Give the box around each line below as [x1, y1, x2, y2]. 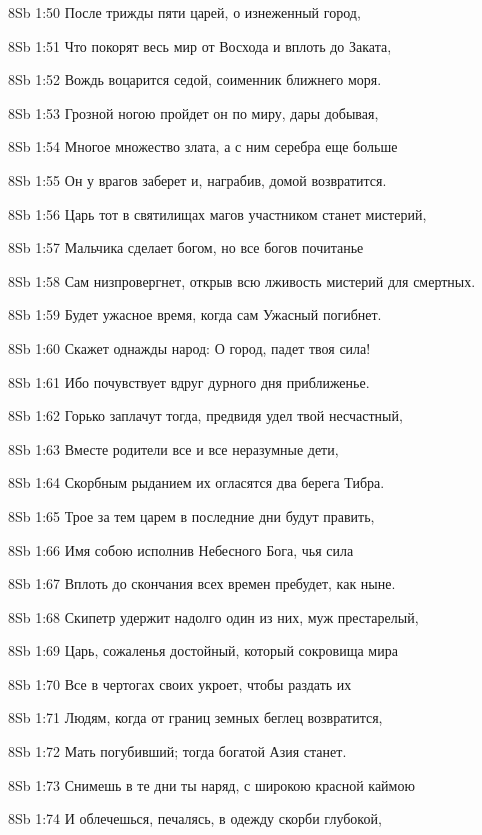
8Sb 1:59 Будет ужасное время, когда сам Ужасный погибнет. [8, 304, 382, 325]
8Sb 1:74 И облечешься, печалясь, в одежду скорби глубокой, [8, 808, 382, 829]
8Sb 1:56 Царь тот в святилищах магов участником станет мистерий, [8, 203, 427, 224]
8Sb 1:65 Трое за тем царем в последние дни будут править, [8, 505, 375, 526]
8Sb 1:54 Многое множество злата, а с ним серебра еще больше [8, 136, 398, 157]
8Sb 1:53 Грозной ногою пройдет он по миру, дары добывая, [8, 102, 379, 123]
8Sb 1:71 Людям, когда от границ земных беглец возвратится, [8, 707, 383, 728]
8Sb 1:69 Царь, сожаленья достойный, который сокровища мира [8, 640, 398, 661]
